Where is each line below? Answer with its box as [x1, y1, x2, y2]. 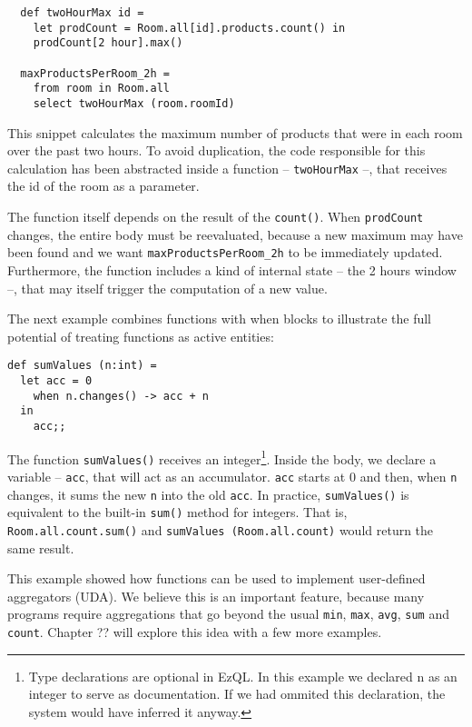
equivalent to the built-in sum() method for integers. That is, [7, 503, 348, 522]
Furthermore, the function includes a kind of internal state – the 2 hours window [7, 260, 457, 279]
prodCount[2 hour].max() [33, 36, 183, 50]
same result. [7, 538, 74, 557]
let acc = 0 [20, 373, 93, 387]
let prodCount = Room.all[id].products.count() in [33, 21, 346, 35]
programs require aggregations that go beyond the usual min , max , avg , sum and [7, 604, 449, 623]
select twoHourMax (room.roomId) [33, 96, 235, 110]
